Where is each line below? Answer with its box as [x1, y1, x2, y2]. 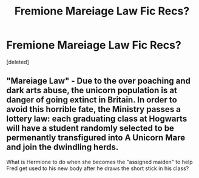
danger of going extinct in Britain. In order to [6, 95, 177, 105]
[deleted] [6, 58, 29, 65]
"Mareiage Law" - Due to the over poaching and [6, 76, 191, 86]
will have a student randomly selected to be [6, 123, 175, 134]
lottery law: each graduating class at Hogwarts [6, 114, 187, 124]
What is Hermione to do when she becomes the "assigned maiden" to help [6, 158, 193, 165]
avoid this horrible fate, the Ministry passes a [6, 104, 181, 114]
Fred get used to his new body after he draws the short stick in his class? [6, 165, 189, 172]
